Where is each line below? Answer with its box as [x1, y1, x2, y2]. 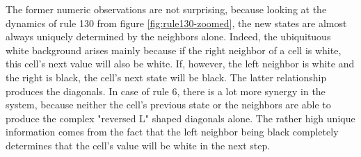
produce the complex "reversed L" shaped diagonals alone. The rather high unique [6, 110, 355, 125]
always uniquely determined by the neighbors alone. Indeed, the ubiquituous [6, 29, 331, 44]
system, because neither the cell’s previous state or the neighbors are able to [6, 97, 331, 112]
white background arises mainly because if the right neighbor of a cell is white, [6, 42, 342, 57]
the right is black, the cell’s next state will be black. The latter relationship [6, 69, 327, 84]
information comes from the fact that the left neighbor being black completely [6, 124, 339, 139]
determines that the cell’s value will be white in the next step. [6, 138, 271, 152]
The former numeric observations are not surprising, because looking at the [6, 2, 327, 16]
